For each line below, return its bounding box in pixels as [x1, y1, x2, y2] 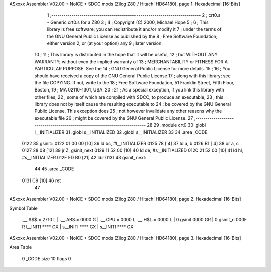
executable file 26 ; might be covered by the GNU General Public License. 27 [34, 115, 193, 121]
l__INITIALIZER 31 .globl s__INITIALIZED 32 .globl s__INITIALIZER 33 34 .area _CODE [34, 129, 208, 135]
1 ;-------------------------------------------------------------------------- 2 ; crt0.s [47, 12, 221, 18]
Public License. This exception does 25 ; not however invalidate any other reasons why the [34, 108, 222, 114]
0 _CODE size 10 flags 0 [22, 255, 71, 261]
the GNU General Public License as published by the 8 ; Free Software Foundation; [47, 33, 218, 39]
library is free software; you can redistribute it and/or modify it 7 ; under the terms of [47, 26, 222, 32]
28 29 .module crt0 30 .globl [147, 122, 206, 128]
